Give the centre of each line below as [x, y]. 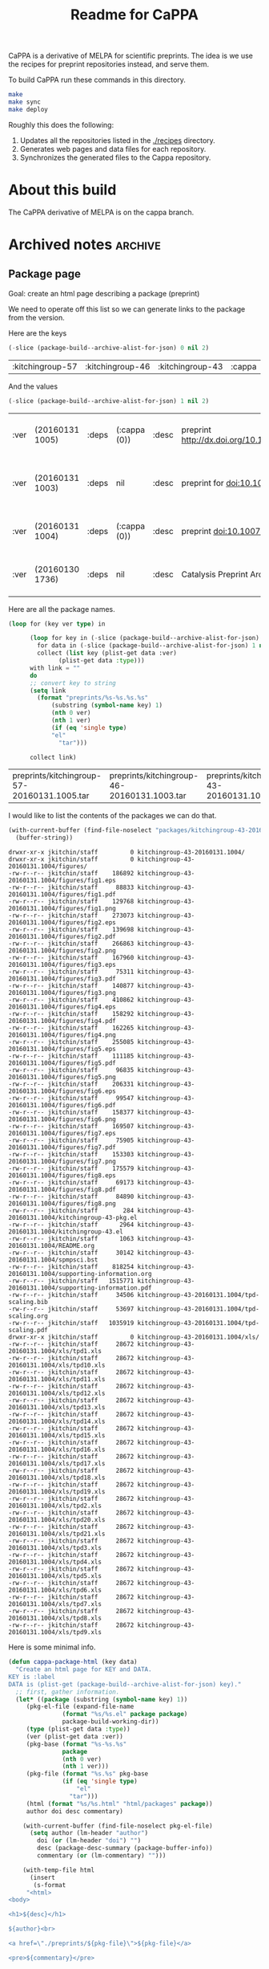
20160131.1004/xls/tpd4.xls [55, 1562]
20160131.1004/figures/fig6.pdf [62, 1106]
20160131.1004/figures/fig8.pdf [62, 1190]
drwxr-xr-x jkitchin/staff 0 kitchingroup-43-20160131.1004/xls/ [134, 1337]
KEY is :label [32, 1677]
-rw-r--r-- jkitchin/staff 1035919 [71, 1323]
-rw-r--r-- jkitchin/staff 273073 [71, 916]
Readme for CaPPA [134, 15]
